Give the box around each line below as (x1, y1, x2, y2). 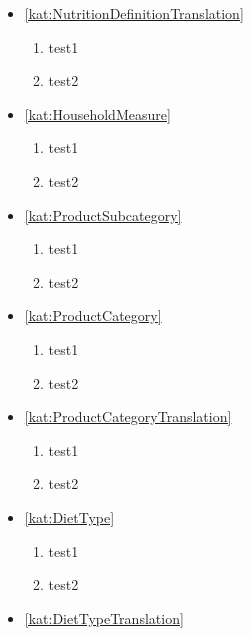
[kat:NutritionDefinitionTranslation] (24, 3, 244, 23)
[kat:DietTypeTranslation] (24, 607, 184, 628)
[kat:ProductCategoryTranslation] (24, 406, 232, 427)
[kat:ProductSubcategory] (24, 204, 182, 225)
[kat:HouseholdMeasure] (24, 103, 171, 124)
